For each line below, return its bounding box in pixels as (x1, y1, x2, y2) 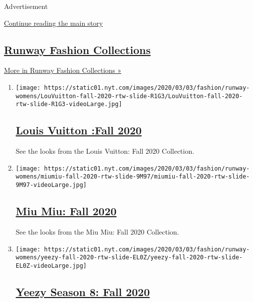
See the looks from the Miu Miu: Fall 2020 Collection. (15, 226, 179, 237)
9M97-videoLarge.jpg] (15, 181, 87, 189)
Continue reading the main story (4, 17, 103, 28)
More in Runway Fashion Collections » (4, 65, 122, 75)
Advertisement (4, 1, 48, 11)
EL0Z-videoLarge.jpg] (15, 262, 87, 269)
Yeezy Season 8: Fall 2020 (15, 284, 150, 299)
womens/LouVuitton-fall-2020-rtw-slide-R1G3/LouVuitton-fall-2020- (15, 92, 243, 100)
